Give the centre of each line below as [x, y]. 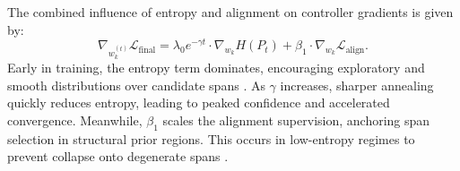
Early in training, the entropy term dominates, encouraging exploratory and [216, 68]
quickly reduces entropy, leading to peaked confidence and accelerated [199, 103]
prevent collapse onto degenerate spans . [118, 156]
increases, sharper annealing [357, 85]
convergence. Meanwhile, [75, 120]
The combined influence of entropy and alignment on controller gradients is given [230, 12]
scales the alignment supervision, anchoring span [296, 120]
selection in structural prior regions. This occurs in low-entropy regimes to [211, 138]
